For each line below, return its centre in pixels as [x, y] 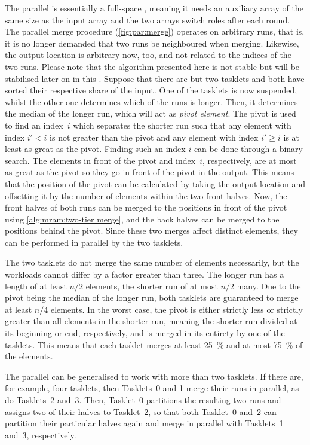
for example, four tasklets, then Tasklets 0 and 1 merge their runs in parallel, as [152, 388]
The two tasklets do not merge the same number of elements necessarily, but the [152, 262]
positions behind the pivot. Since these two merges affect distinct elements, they [151, 231]
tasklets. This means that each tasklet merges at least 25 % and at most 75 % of [154, 344]
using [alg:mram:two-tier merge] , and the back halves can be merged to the [142, 219]
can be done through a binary [248, 149]
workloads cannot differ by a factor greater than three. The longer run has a [145, 274]
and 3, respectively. [41, 435]
